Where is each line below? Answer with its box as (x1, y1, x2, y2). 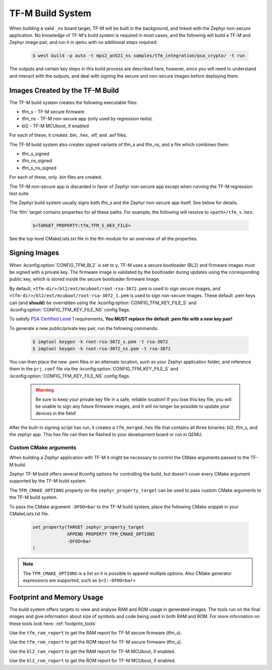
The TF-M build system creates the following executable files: (9, 99, 138, 106)
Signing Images (9, 249, 59, 257)
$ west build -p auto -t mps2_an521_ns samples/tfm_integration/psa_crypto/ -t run (32, 53, 245, 59)
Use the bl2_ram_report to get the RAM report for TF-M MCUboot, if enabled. (9, 648, 176, 654)
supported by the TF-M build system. (9, 478, 87, 484)
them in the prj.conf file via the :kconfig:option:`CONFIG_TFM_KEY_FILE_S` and (9, 366, 179, 372)
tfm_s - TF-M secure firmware (22, 109, 85, 115)
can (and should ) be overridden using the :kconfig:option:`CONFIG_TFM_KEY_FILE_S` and (9, 300, 196, 306)
